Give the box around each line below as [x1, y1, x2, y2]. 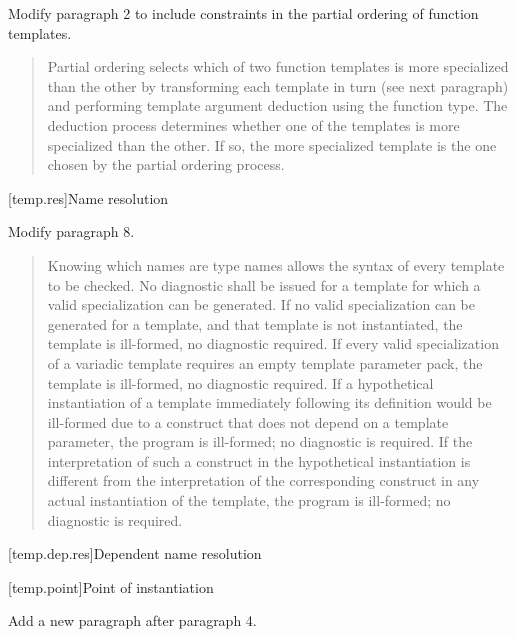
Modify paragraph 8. [8, 221, 135, 242]
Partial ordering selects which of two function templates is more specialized [47, 56, 509, 77]
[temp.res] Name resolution [8, 187, 169, 208]
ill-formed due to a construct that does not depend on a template [47, 411, 449, 432]
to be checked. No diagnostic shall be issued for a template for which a [47, 274, 481, 295]
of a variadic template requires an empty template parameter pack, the [47, 352, 483, 373]
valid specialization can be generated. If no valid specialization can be [47, 294, 475, 315]
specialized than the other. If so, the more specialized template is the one [47, 134, 497, 155]
